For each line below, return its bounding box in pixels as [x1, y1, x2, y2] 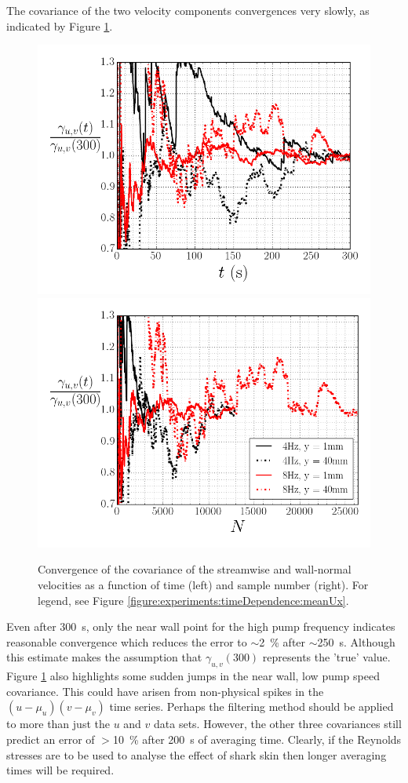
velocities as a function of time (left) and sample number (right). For [38, 576, 369, 592]
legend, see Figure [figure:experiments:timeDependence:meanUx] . [38, 592, 349, 608]
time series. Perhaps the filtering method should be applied [109, 698, 394, 715]
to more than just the [6, 716, 110, 732]
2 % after [259, 633, 306, 650]
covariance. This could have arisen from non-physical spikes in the [6, 683, 324, 699]
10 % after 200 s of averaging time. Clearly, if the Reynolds [112, 730, 402, 747]
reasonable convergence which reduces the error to [6, 633, 247, 650]
